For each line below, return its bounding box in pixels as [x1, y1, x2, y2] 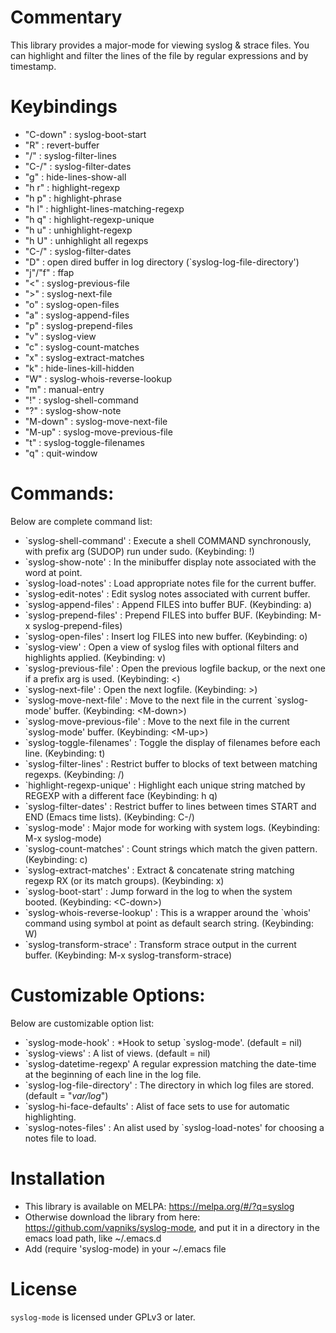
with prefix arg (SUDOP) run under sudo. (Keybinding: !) [24, 545, 255, 557]
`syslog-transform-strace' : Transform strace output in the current [24, 938, 297, 950]
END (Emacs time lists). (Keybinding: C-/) [24, 811, 195, 823]
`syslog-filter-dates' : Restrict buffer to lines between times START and [24, 800, 317, 812]
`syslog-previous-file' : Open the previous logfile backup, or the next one [24, 662, 326, 674]
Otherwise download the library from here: [24, 1211, 201, 1223]
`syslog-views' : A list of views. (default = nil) [24, 1047, 211, 1059]
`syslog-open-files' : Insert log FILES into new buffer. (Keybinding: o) [24, 630, 308, 642]
